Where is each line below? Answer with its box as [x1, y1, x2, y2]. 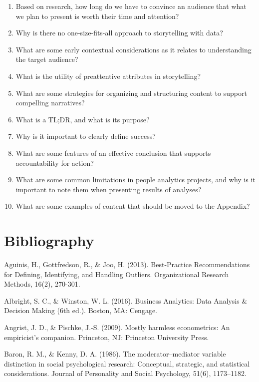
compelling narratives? [15, 97, 85, 108]
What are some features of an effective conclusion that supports [15, 147, 211, 158]
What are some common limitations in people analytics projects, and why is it [15, 174, 256, 185]
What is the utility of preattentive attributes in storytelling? [15, 70, 201, 81]
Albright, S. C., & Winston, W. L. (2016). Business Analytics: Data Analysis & [4, 295, 248, 306]
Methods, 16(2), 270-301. [4, 279, 80, 289]
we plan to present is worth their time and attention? [15, 10, 179, 21]
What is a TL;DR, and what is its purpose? [15, 114, 150, 124]
